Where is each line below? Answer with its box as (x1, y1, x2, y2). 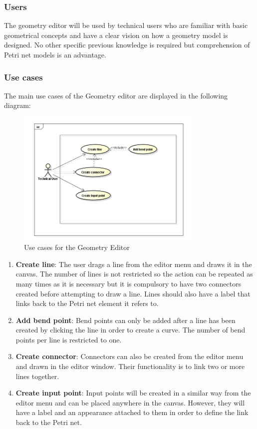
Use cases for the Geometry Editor (24, 242, 130, 252)
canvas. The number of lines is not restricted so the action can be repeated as (15, 268, 253, 279)
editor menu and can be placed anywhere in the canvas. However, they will (15, 397, 245, 407)
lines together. (15, 370, 59, 381)
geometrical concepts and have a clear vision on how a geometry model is (4, 29, 228, 40)
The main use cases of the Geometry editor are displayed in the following (4, 90, 228, 100)
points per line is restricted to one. (15, 334, 122, 344)
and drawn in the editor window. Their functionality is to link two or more (15, 361, 245, 371)
